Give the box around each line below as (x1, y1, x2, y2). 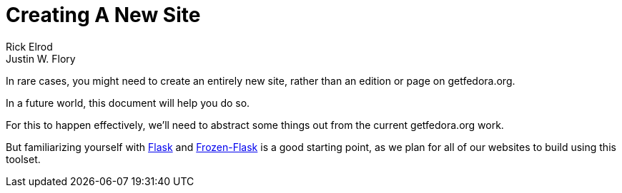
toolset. (6, 152, 41, 165)
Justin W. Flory (6, 52, 76, 65)
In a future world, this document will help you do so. (6, 96, 250, 109)
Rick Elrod (6, 40, 53, 53)
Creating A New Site (6, 3, 201, 27)
